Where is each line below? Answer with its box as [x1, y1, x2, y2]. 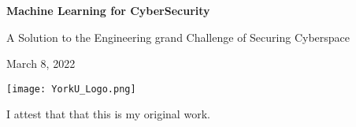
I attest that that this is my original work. [6, 106, 210, 122]
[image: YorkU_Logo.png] [6, 83, 136, 95]
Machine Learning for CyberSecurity [6, 2, 210, 18]
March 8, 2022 [6, 55, 76, 72]
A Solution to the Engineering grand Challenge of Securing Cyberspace [6, 28, 350, 45]
